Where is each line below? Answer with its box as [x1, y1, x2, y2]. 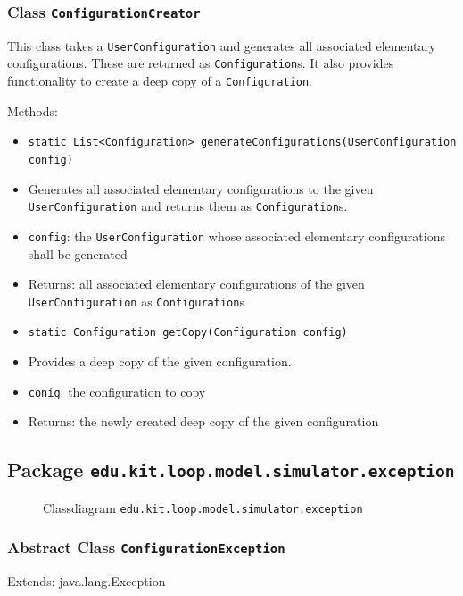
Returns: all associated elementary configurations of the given [28, 274, 365, 293]
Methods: [7, 101, 58, 120]
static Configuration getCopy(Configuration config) [28, 326, 348, 340]
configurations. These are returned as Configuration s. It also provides [7, 54, 394, 72]
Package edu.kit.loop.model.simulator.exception [7, 456, 455, 483]
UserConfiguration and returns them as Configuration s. [28, 197, 348, 215]
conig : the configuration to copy [28, 382, 206, 400]
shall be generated [28, 244, 128, 263]
